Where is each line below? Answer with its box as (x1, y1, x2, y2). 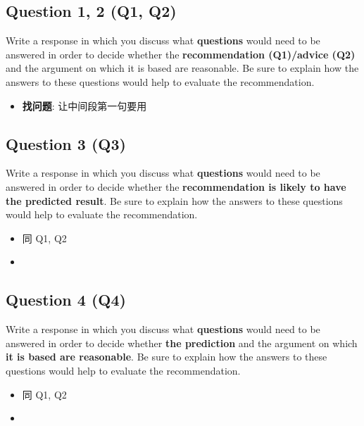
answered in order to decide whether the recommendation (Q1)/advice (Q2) (6, 46, 356, 61)
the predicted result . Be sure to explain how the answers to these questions (6, 193, 343, 208)
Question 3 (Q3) (6, 132, 126, 154)
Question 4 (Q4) (6, 289, 126, 311)
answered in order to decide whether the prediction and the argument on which (6, 335, 358, 350)
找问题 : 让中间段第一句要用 (22, 98, 147, 113)
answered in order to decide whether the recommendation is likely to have (6, 179, 346, 194)
